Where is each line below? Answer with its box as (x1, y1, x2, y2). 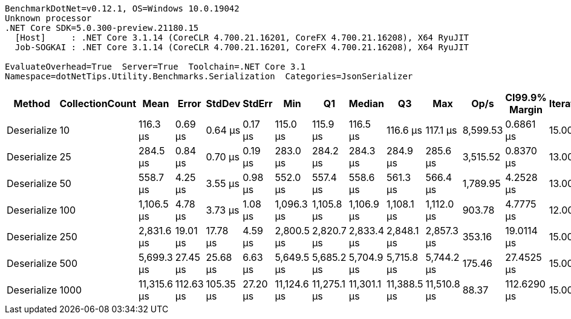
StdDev (206, 97, 241, 110)
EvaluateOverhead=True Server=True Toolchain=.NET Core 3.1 (5, 62, 306, 71)
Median (348, 97, 384, 110)
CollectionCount (59, 97, 137, 110)
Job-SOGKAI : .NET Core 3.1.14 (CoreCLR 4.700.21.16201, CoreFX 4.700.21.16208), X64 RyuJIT (15, 42, 469, 52)
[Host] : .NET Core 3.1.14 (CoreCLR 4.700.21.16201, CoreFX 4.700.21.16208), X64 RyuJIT (15, 33, 469, 42)
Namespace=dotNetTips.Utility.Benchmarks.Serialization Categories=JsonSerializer (5, 71, 413, 81)
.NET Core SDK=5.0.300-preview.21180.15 (5, 23, 199, 33)
